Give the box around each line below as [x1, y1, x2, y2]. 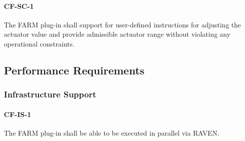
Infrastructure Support [4, 88, 96, 100]
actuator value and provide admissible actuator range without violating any [4, 29, 231, 39]
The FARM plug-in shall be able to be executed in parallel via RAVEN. [4, 128, 220, 138]
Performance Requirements [4, 62, 145, 77]
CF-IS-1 [4, 109, 31, 119]
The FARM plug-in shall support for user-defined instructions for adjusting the [4, 19, 241, 29]
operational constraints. [4, 38, 75, 48]
